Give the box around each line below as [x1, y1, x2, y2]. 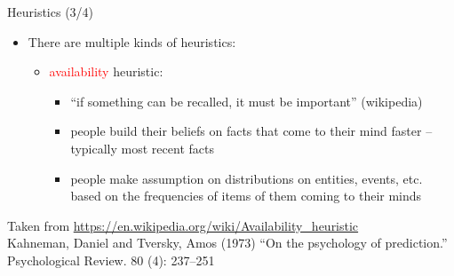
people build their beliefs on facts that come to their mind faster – [70, 122, 433, 140]
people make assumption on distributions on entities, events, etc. [70, 169, 423, 187]
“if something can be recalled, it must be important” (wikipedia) [70, 91, 423, 110]
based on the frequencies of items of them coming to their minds [70, 186, 422, 205]
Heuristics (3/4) [7, 3, 94, 20]
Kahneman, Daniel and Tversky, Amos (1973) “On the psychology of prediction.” [7, 233, 448, 252]
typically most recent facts [70, 138, 214, 157]
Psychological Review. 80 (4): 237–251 [7, 250, 215, 269]
